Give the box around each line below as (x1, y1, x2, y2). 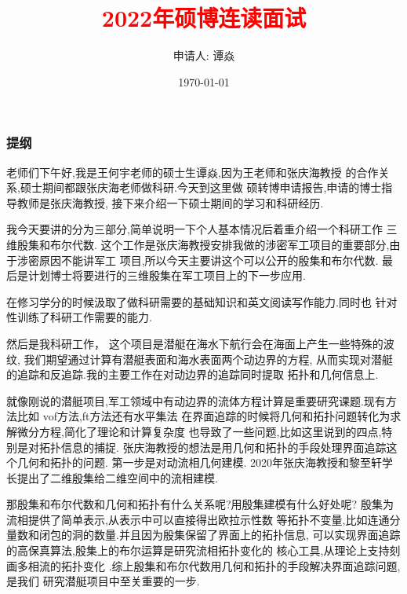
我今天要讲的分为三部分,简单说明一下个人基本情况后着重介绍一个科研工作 (6, 221, 383, 237)
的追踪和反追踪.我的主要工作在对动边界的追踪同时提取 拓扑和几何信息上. (6, 366, 379, 383)
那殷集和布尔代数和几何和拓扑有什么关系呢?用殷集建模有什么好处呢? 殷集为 (6, 496, 394, 512)
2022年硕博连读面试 (101, 2, 307, 34)
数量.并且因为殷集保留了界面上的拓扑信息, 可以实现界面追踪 (93, 526, 401, 543)
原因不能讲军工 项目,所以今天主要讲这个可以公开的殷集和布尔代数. (38, 251, 379, 268)
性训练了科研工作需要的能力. (6, 309, 152, 325)
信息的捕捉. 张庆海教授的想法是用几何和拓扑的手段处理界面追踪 (60, 438, 387, 455)
